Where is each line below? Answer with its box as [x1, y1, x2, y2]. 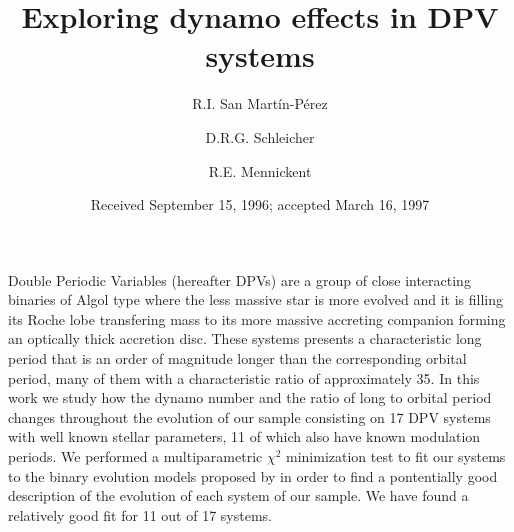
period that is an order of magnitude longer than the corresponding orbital [8, 348, 467, 369]
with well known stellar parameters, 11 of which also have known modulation [8, 426, 481, 447]
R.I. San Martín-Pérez [192, 93, 328, 114]
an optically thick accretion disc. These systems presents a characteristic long [8, 328, 482, 349]
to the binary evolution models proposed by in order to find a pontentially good [8, 465, 498, 486]
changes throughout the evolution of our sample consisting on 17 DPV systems [8, 406, 491, 427]
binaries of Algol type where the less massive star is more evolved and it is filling [8, 289, 503, 310]
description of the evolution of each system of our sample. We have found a [8, 485, 469, 506]
